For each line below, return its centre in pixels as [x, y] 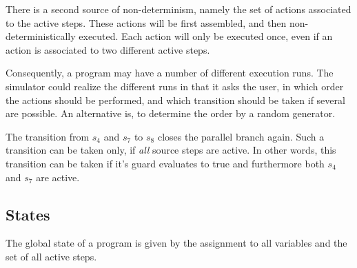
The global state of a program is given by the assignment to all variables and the [176, 243]
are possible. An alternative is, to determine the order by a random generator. [171, 113]
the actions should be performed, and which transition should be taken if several [175, 100]
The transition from [48, 136]
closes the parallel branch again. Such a [241, 136]
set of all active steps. [51, 256]
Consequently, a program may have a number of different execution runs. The [170, 73]
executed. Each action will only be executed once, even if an [206, 36]
